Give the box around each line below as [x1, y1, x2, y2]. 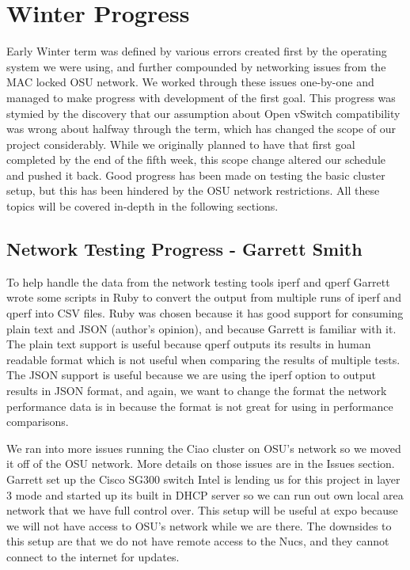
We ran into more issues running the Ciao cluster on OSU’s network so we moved [6, 439, 401, 456]
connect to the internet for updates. [6, 548, 180, 564]
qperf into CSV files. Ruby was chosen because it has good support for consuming [6, 305, 404, 321]
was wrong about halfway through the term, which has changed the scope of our [6, 120, 396, 137]
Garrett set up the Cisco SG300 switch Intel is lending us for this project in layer [6, 470, 401, 487]
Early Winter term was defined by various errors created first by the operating [6, 43, 387, 59]
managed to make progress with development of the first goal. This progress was [6, 89, 396, 105]
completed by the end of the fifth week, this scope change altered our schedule [6, 151, 385, 168]
